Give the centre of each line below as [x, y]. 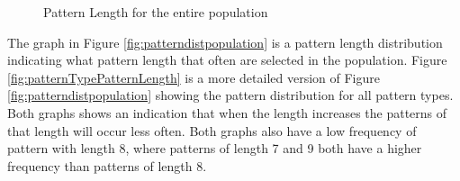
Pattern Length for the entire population [156, 12]
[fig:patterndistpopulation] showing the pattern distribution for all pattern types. [230, 95]
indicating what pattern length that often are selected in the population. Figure [227, 60]
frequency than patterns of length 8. [107, 165]
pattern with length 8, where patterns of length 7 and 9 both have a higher [215, 148]
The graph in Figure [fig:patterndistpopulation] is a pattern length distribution [225, 42]
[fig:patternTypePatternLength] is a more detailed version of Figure [194, 77]
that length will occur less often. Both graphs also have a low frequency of [212, 130]
